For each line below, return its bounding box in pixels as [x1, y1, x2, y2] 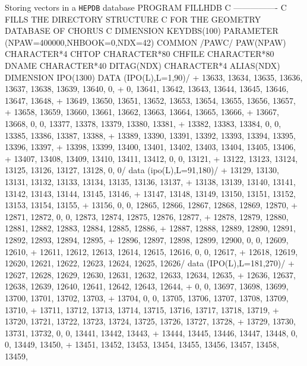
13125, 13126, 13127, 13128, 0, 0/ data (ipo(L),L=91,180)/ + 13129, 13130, [5, 164, 280, 176]
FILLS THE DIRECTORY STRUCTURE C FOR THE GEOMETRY [5, 12, 261, 25]
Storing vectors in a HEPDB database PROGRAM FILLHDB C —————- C [5, 1, 287, 13]
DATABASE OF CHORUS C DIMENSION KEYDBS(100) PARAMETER [5, 24, 278, 37]
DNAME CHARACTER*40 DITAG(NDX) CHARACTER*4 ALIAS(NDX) [5, 59, 280, 72]
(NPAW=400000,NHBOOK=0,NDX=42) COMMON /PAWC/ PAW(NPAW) [5, 36, 286, 48]
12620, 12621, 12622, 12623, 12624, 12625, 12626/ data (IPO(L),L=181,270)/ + [5, 257, 295, 269]
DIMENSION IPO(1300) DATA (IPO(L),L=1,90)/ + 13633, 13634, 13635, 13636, [5, 71, 303, 83]
